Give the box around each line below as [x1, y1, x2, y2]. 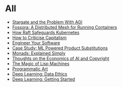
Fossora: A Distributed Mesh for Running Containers [12, 24, 117, 30]
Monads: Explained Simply [12, 50, 66, 56]
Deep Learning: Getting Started [12, 76, 75, 82]
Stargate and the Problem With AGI [12, 19, 82, 25]
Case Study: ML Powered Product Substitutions [12, 45, 108, 51]
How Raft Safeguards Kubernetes [12, 29, 80, 35]
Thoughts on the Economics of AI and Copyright [12, 55, 109, 61]
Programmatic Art [12, 65, 48, 71]
